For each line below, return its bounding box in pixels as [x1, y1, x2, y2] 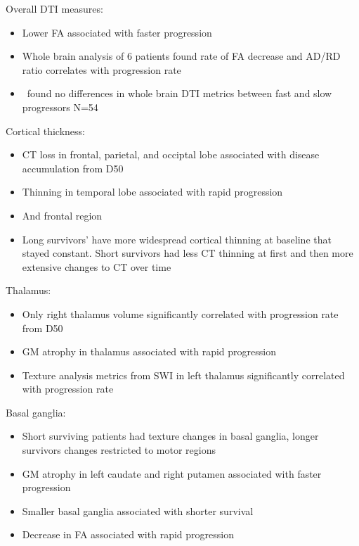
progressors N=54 [22, 99, 98, 114]
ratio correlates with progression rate [22, 62, 181, 77]
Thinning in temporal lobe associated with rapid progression [22, 184, 283, 199]
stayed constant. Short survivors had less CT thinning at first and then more [22, 246, 353, 260]
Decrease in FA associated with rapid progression [22, 527, 234, 542]
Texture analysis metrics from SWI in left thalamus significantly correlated [22, 367, 345, 382]
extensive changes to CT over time [22, 259, 171, 274]
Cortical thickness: [6, 123, 85, 138]
